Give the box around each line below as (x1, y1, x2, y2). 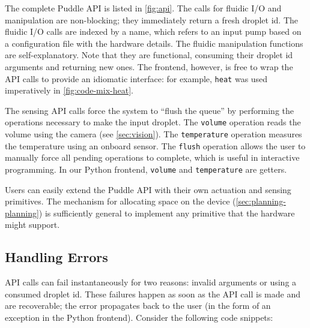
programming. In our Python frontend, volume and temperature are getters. (5, 163, 287, 175)
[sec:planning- (236, 195, 286, 207)
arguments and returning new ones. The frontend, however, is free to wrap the (5, 60, 293, 73)
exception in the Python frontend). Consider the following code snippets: (5, 311, 273, 323)
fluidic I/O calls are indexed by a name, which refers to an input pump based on (5, 25, 302, 38)
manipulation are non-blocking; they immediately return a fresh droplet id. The (5, 13, 298, 26)
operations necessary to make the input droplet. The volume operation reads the (5, 116, 301, 128)
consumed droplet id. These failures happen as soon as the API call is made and (5, 287, 300, 300)
